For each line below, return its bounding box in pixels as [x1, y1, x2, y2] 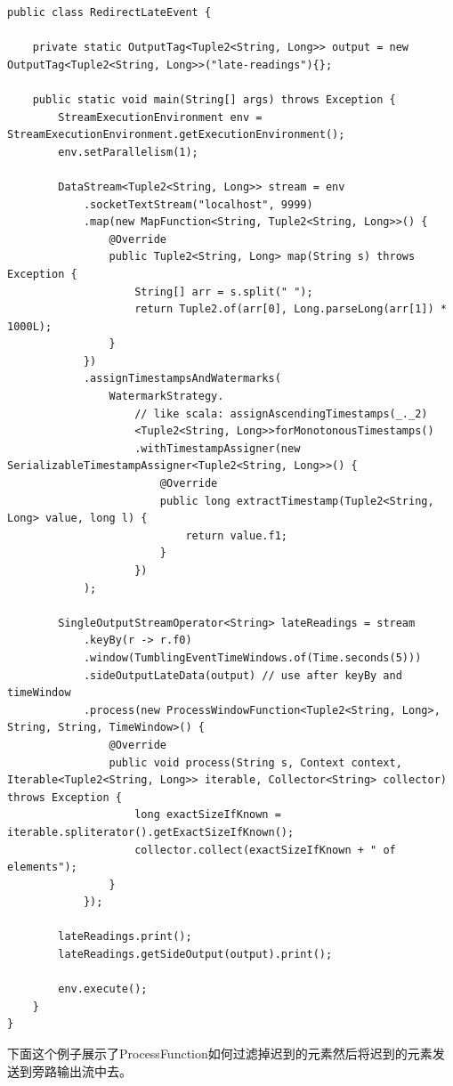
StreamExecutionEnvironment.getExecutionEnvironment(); [7, 128, 345, 142]
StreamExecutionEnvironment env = [58, 110, 263, 124]
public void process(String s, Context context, [109, 756, 402, 769]
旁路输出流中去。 [31, 1061, 132, 1080]
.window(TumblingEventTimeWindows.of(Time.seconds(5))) [83, 651, 422, 664]
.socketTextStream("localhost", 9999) [83, 198, 313, 211]
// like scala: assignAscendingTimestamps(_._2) [134, 407, 428, 420]
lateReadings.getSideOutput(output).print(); [58, 948, 333, 961]
